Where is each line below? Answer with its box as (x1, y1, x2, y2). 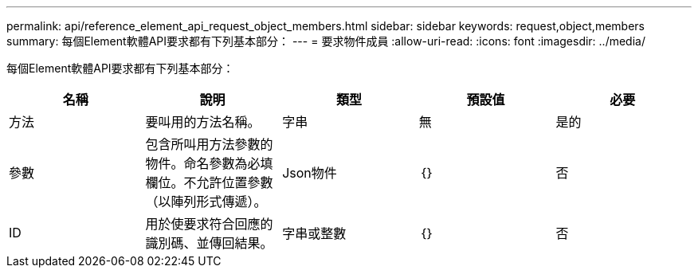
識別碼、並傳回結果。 (145, 235, 273, 251)
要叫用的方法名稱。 (145, 114, 261, 130)
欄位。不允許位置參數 (145, 174, 273, 190)
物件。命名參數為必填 (145, 155, 273, 171)
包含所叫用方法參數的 (145, 136, 273, 152)
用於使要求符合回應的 (145, 216, 273, 232)
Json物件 (282, 165, 337, 181)
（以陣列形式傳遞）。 (145, 194, 267, 209)
